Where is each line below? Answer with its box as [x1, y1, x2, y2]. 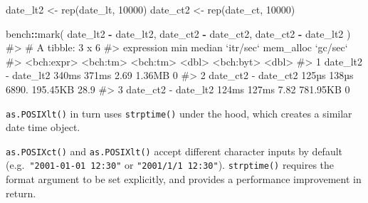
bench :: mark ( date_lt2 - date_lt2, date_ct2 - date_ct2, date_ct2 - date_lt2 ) [6, 26, 351, 41]
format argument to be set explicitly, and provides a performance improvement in [6, 172, 362, 187]
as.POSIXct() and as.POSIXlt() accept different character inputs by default [6, 143, 343, 158]
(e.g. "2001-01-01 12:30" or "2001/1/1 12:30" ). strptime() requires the [6, 157, 335, 172]
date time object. [6, 120, 80, 135]
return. [6, 185, 36, 200]
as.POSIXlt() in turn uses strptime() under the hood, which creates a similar [6, 105, 352, 120]
